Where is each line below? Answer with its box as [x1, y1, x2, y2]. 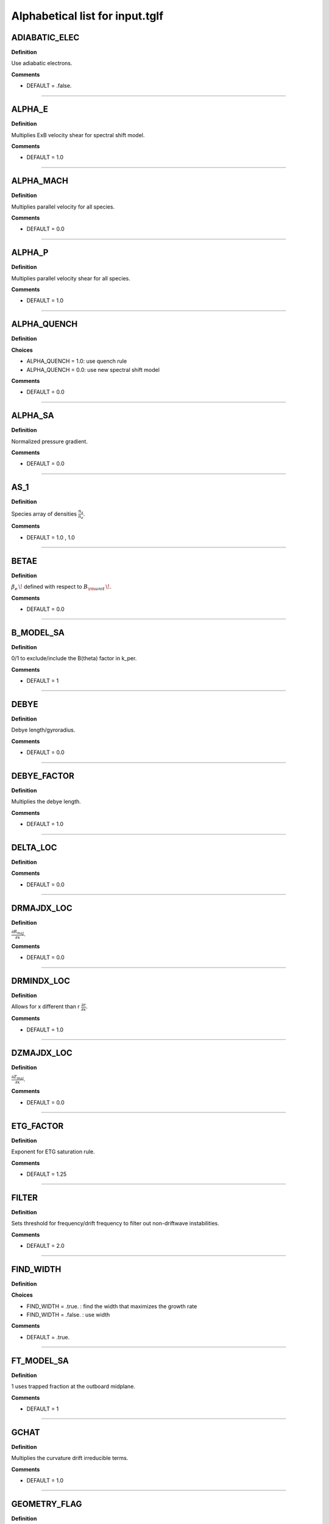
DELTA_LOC [11, 842, 57, 853]
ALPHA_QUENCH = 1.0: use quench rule [26, 357, 127, 365]
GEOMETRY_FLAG [11, 1498, 82, 1509]
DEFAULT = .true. [26, 1333, 70, 1341]
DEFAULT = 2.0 [26, 1242, 65, 1249]
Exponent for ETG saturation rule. [11, 1148, 95, 1155]
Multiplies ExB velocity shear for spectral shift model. [11, 131, 145, 138]
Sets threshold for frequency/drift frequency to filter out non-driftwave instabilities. [11, 1220, 219, 1227]
